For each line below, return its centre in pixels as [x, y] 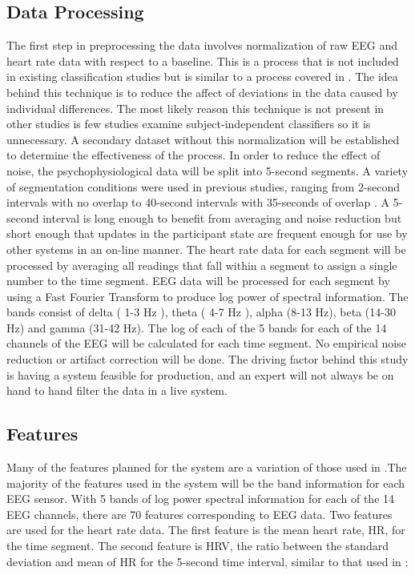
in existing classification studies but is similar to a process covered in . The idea [202, 76]
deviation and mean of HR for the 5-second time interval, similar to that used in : [207, 561]
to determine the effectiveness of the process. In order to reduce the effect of [193, 155]
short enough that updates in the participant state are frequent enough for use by [207, 233]
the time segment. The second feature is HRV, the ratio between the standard [197, 546]
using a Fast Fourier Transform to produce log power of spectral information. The [207, 296]
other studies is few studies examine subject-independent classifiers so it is [189, 124]
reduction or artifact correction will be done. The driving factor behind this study [207, 359]
